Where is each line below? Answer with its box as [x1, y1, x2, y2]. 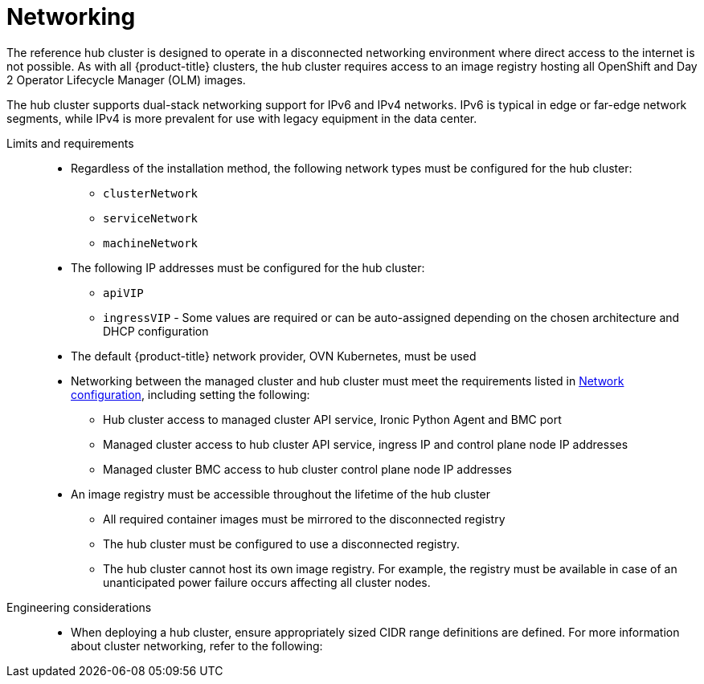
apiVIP [103, 286, 144, 299]
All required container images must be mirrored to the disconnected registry [103, 511, 505, 526]
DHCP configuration [103, 324, 209, 338]
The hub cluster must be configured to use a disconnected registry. [103, 536, 460, 551]
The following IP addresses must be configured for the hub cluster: [71, 260, 425, 275]
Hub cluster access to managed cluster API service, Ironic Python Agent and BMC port [103, 412, 562, 426]
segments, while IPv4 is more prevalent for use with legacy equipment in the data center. [6, 111, 477, 125]
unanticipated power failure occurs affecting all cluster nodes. [103, 575, 431, 589]
